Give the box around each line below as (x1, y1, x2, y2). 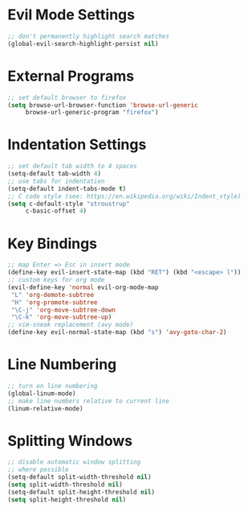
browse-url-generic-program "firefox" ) (25, 109, 159, 117)
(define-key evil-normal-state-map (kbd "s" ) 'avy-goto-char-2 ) (7, 328, 227, 337)
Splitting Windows (7, 431, 133, 450)
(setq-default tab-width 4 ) (7, 170, 102, 178)
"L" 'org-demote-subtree (10, 291, 94, 299)
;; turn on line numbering (7, 382, 98, 390)
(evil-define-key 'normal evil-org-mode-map (7, 283, 159, 291)
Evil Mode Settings (7, 6, 136, 24)
